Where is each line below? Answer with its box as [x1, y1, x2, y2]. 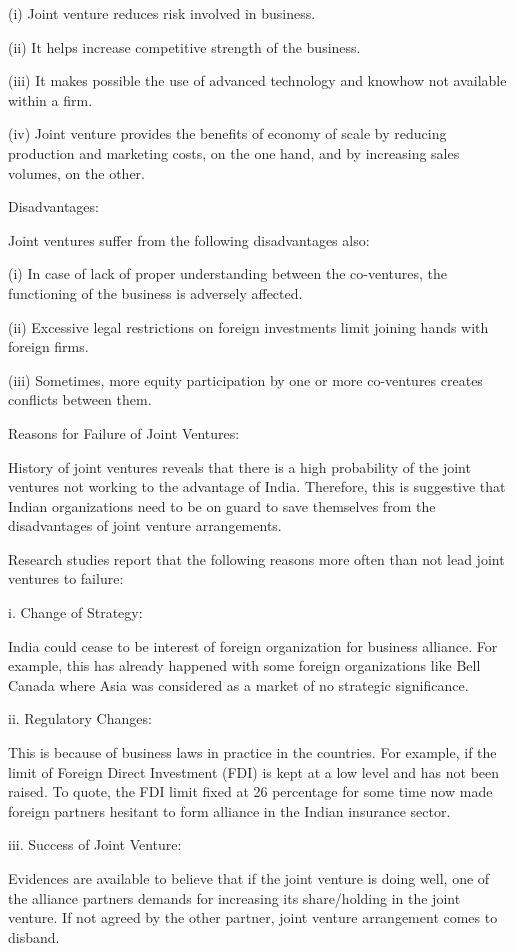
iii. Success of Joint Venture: [8, 834, 182, 855]
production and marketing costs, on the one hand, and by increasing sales [8, 142, 460, 163]
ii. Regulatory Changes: [8, 708, 152, 729]
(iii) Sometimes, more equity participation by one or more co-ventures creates [8, 369, 483, 390]
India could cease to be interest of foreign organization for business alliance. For [8, 635, 498, 656]
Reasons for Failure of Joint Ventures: [8, 422, 240, 443]
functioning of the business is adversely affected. [8, 282, 303, 303]
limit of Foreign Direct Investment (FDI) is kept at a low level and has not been [8, 761, 500, 782]
